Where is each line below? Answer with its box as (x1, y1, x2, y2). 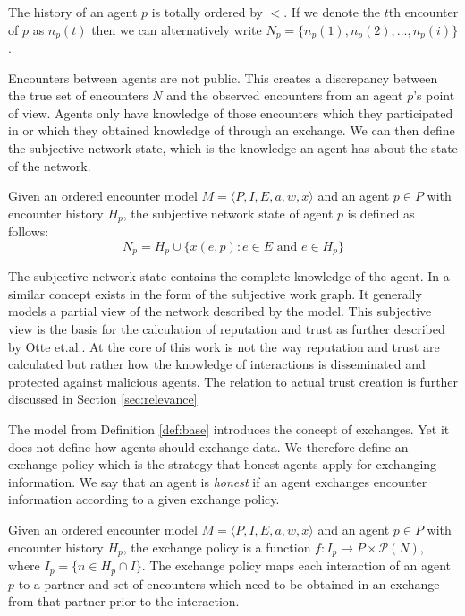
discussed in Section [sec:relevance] (8, 389, 198, 408)
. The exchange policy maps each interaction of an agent (141, 556, 452, 575)
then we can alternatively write (91, 20, 262, 38)
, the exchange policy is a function (123, 537, 311, 556)
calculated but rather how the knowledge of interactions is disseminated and (8, 355, 426, 373)
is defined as (347, 203, 415, 222)
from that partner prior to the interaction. (8, 592, 240, 611)
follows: (8, 222, 49, 241)
